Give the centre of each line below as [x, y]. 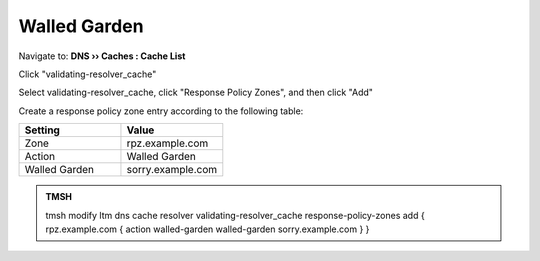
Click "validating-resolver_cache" [87, 74]
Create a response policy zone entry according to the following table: [161, 111]
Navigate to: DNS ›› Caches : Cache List [102, 56]
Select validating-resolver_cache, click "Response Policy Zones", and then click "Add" [196, 92]
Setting [42, 130]
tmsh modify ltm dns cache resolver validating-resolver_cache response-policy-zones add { [235, 215]
